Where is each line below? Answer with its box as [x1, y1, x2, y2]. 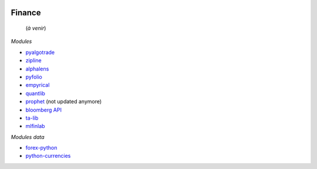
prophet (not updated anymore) [25, 98, 102, 105]
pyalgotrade [25, 49, 55, 56]
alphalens [25, 65, 49, 72]
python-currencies [25, 153, 71, 160]
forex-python [25, 144, 58, 151]
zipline [25, 57, 42, 64]
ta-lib [25, 114, 39, 121]
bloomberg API [25, 106, 62, 113]
